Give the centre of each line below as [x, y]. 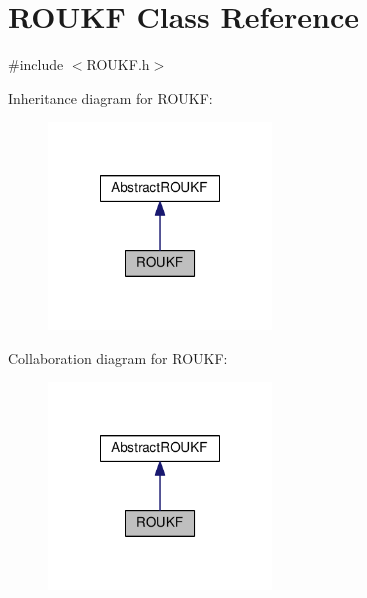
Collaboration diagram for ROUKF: [118, 357]
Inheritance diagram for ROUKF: [110, 97]
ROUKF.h [118, 64]
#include [36, 64]
